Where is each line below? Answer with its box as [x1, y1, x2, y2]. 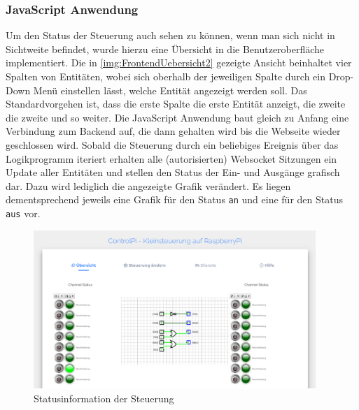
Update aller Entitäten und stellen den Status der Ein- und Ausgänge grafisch [6, 165, 340, 180]
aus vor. [6, 206, 41, 220]
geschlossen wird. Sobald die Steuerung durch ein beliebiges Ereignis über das [6, 137, 339, 152]
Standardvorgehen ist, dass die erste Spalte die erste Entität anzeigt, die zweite [6, 96, 346, 111]
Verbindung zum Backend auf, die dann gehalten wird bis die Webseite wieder [6, 124, 341, 138]
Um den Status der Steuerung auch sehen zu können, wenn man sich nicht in [6, 28, 335, 43]
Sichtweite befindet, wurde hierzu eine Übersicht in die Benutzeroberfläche [6, 41, 325, 56]
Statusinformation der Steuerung [34, 390, 174, 405]
